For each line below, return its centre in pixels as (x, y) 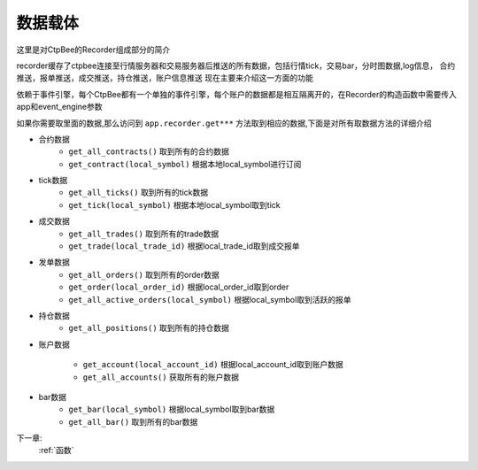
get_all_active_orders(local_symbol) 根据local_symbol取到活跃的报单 (210, 299)
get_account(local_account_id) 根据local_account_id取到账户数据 (213, 365)
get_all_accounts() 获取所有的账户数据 (161, 377)
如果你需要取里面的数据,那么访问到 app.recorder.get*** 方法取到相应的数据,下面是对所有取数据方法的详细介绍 (224, 123)
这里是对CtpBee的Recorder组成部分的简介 (93, 50)
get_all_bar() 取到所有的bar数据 (133, 421)
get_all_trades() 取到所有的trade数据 (144, 234)
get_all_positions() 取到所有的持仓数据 (149, 328)
